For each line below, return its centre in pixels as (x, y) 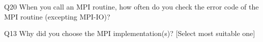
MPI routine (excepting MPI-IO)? (57, 16)
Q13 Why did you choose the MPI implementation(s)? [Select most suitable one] (130, 33)
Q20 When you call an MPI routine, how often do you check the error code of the (131, 6)
